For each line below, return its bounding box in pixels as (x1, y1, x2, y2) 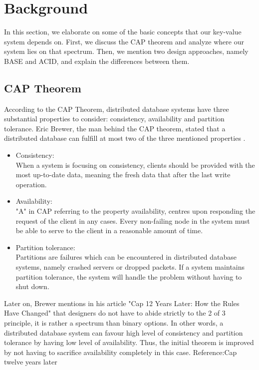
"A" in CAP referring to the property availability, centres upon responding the (15, 206, 256, 216)
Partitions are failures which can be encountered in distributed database (15, 252, 237, 262)
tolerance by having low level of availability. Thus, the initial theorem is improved (4, 337, 254, 348)
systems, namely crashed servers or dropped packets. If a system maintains (15, 262, 245, 272)
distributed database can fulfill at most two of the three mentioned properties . (4, 133, 246, 143)
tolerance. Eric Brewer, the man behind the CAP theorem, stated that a (4, 123, 226, 133)
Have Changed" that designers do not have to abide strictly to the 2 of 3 (4, 308, 226, 318)
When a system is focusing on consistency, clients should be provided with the (15, 159, 255, 170)
